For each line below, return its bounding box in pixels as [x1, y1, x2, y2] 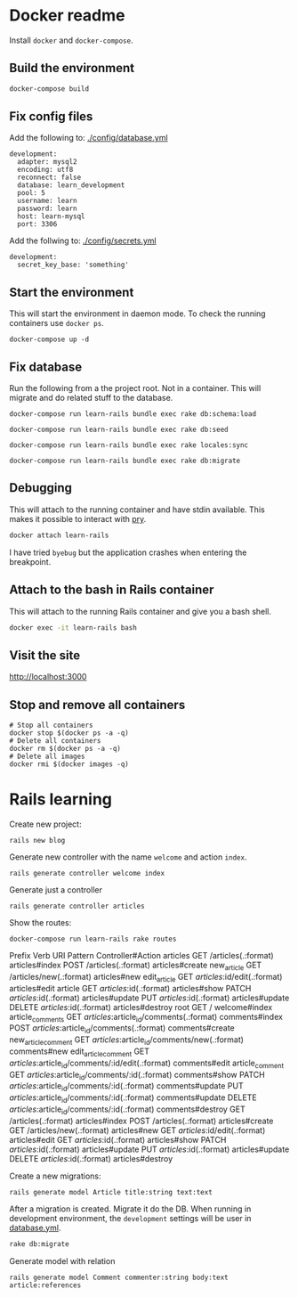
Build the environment [9, 61, 135, 76]
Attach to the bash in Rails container [9, 583, 214, 598]
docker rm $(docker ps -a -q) [9, 745, 122, 754]
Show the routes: [9, 918, 72, 927]
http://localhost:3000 [9, 672, 87, 682]
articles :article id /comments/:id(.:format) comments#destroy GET [9, 1104, 246, 1116]
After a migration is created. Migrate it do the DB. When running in [9, 1203, 252, 1214]
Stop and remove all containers [9, 697, 186, 713]
